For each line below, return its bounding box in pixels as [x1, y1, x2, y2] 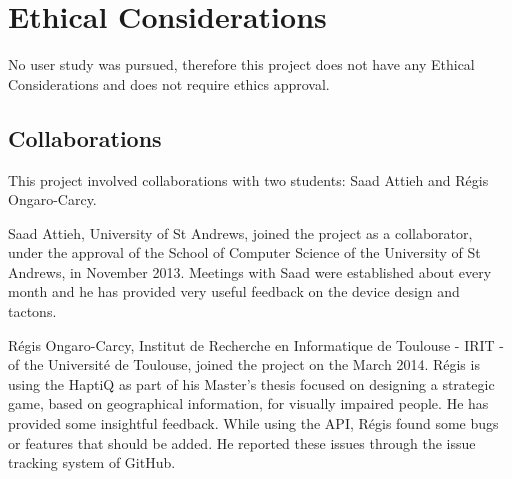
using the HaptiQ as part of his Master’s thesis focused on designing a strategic [8, 373, 495, 394]
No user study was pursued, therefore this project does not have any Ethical [8, 54, 475, 75]
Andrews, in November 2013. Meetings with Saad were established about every [8, 261, 492, 282]
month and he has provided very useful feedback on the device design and [8, 281, 460, 302]
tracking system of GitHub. [8, 452, 176, 473]
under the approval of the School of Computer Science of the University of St [8, 242, 481, 263]
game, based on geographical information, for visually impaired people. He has [8, 393, 489, 414]
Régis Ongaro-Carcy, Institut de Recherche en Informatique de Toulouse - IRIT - [8, 334, 504, 355]
